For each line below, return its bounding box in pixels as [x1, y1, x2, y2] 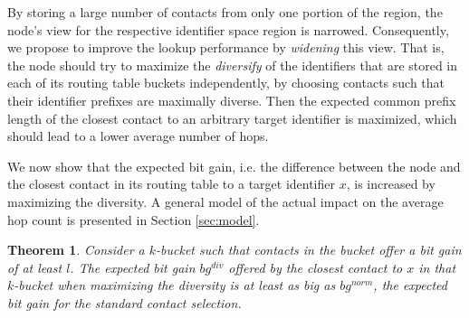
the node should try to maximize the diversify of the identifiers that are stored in [7, 55, 458, 74]
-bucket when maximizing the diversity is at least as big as [14, 276, 336, 295]
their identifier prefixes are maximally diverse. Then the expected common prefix [7, 90, 456, 109]
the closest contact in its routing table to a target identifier [7, 174, 335, 193]
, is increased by [346, 174, 435, 193]
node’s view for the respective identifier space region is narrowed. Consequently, [7, 20, 449, 39]
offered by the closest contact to [228, 257, 403, 276]
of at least [7, 257, 62, 276]
